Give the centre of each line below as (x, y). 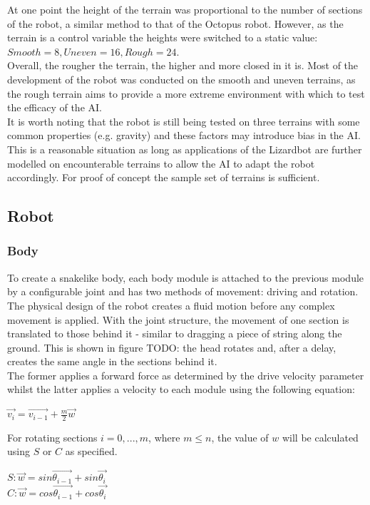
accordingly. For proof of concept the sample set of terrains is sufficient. (164, 177)
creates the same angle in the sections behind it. (112, 361)
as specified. (91, 451)
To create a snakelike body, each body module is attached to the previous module (186, 277)
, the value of (240, 437)
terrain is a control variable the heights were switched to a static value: (163, 37)
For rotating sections (52, 437)
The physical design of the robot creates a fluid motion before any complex (171, 305)
